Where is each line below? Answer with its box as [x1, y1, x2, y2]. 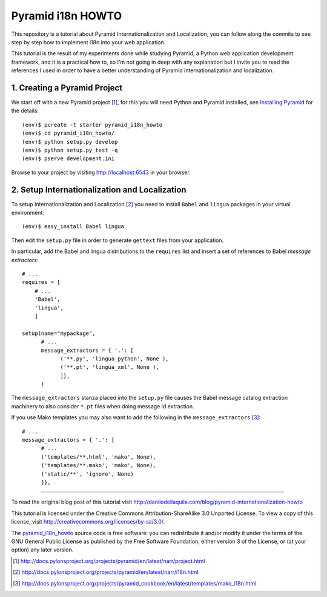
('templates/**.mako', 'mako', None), [41, 462, 157, 469]
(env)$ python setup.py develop [22, 138, 118, 145]
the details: [11, 107, 39, 115]
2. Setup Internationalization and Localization [11, 184, 187, 195]
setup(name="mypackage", [22, 329, 96, 337]
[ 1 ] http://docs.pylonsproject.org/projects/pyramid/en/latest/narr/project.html [13, 557, 205, 564]
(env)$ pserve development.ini [22, 155, 115, 162]
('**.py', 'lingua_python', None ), [60, 355, 169, 362]
